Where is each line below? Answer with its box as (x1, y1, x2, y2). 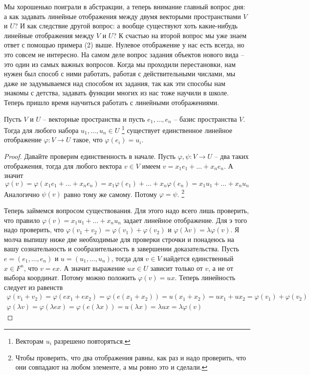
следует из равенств (4, 282, 63, 292)
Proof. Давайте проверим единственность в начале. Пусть (4, 151, 176, 161)
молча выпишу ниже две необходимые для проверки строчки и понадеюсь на (4, 234, 234, 244)
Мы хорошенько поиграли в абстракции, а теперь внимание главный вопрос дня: (4, 1, 245, 11)
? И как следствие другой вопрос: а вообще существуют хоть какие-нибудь (14, 21, 238, 31)
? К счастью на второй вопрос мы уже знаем (113, 30, 247, 40)
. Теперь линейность (175, 272, 236, 283)
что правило (4, 215, 40, 225)
